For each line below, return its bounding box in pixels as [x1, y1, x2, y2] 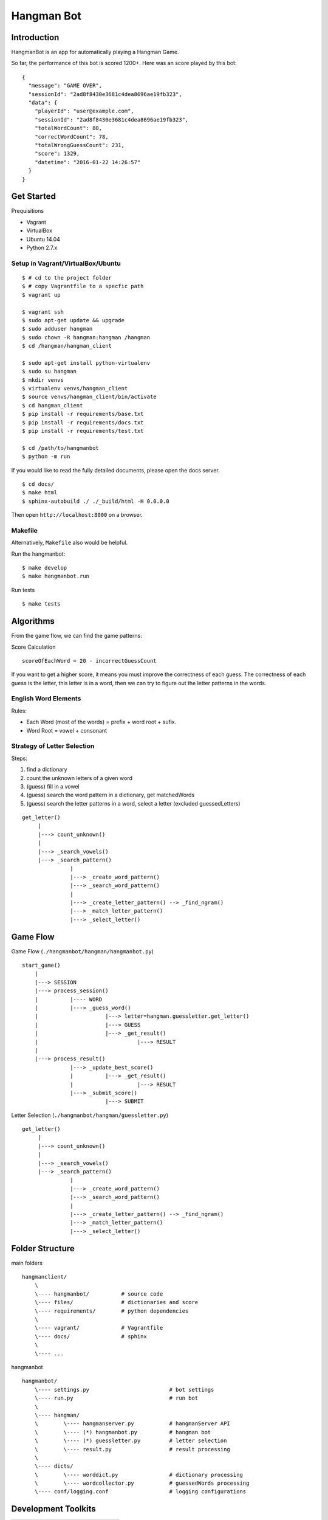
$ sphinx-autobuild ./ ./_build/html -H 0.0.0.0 [22, 497, 169, 505]
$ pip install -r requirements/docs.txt [22, 419, 144, 426]
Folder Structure [11, 1243, 75, 1254]
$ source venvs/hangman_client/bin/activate [22, 393, 157, 401]
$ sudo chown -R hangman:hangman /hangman [22, 334, 151, 340]
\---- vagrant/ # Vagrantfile [34, 1324, 163, 1332]
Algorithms [11, 616, 55, 626]
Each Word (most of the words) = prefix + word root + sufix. [26, 718, 177, 726]
